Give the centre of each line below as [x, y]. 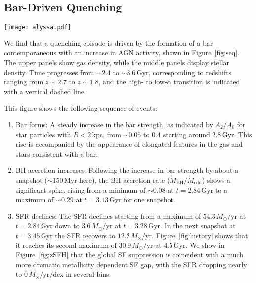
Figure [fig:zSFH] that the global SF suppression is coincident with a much [129, 255]
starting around [186, 134]
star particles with [43, 134]
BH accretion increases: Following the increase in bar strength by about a [127, 170]
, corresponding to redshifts [190, 72]
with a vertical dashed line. [45, 91]
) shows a [216, 180]
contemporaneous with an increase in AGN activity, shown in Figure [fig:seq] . [122, 53]
